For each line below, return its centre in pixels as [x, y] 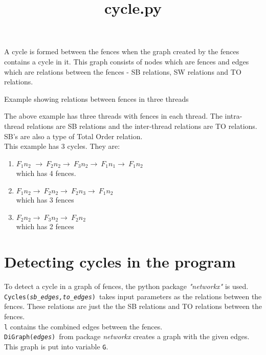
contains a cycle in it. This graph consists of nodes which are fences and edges [127, 61]
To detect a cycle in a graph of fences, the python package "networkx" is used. [126, 286]
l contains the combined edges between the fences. [83, 326]
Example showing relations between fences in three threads [96, 98]
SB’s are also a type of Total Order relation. [73, 136]
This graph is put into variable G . [56, 346]
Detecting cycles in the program [120, 262]
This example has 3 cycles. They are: [62, 146]
